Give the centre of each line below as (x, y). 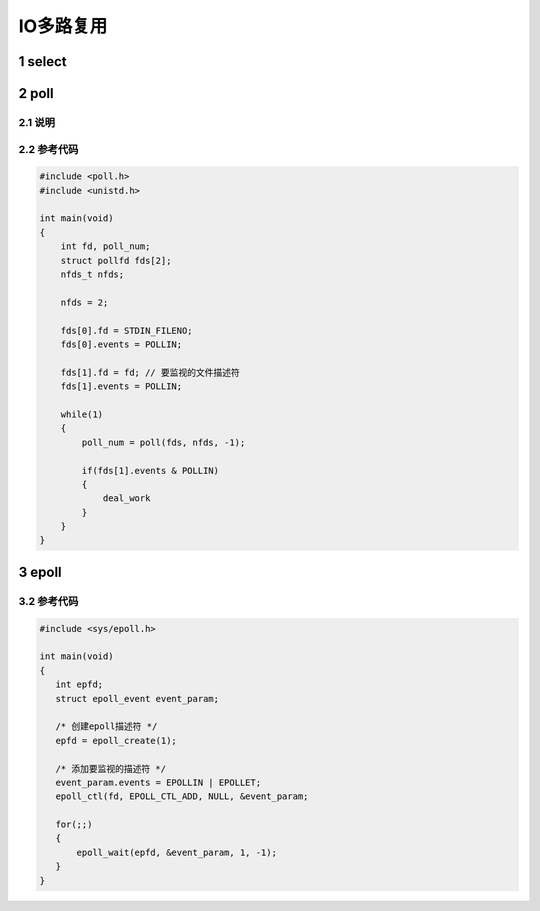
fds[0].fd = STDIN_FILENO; (127, 330)
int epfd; (79, 684)
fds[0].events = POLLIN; (121, 344)
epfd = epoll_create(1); (116, 740)
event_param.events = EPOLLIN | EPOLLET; (158, 782)
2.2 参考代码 (48, 149)
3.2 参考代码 (48, 601)
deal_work (126, 498)
